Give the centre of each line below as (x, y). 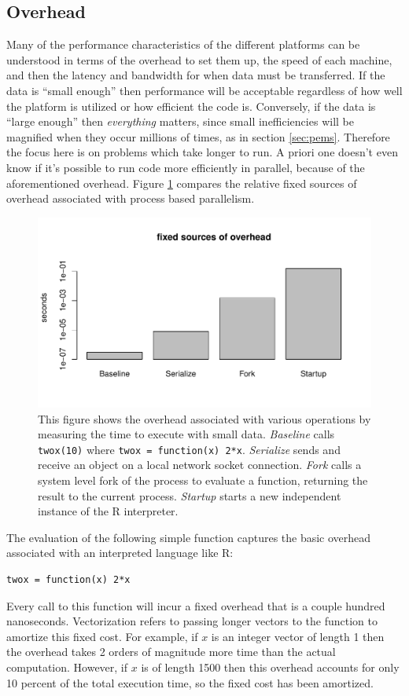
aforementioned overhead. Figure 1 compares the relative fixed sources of (182, 183)
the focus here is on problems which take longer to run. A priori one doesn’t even (202, 152)
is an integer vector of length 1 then (298, 636)
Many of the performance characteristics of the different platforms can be (183, 44)
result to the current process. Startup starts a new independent (190, 495)
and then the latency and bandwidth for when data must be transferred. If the (196, 75)
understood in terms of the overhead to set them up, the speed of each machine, (199, 59)
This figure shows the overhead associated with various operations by (204, 418)
